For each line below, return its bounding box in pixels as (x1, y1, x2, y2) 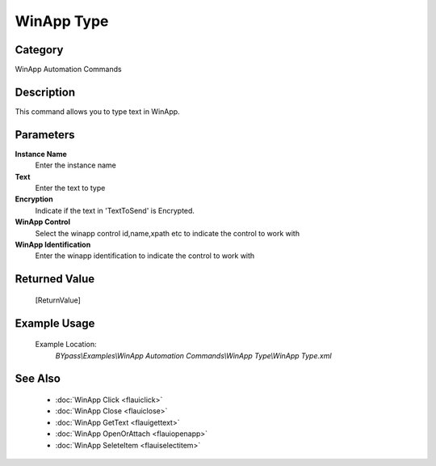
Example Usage (15, 316, 95, 330)
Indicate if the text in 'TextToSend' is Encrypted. (35, 205, 195, 215)
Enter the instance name (35, 160, 116, 170)
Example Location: (35, 340, 97, 349)
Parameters (15, 128, 75, 142)
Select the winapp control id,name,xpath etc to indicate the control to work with (35, 228, 300, 238)
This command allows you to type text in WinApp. (15, 106, 181, 116)
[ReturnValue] (35, 295, 81, 305)
